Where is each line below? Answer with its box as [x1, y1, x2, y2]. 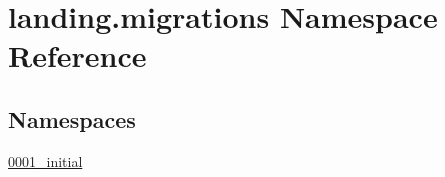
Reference [8, 35, 147, 76]
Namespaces [8, 103, 136, 134]
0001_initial [8, 150, 83, 171]
